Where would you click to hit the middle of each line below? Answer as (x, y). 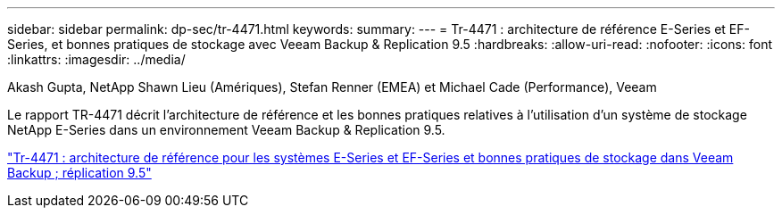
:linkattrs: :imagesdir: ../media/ (96, 59)
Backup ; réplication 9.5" (79, 173)
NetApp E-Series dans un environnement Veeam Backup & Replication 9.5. (226, 130)
